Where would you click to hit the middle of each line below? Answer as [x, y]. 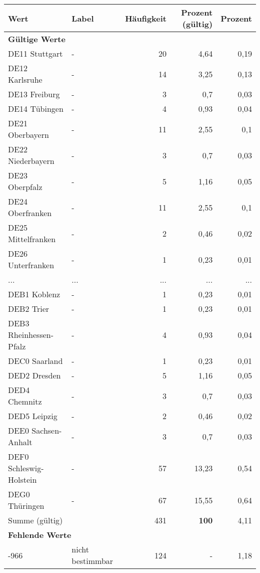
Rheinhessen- [31, 335]
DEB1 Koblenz [34, 294]
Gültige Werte [37, 39]
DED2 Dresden [34, 375]
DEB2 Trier [29, 309]
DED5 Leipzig [33, 416]
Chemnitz [25, 401]
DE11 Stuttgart [35, 53]
